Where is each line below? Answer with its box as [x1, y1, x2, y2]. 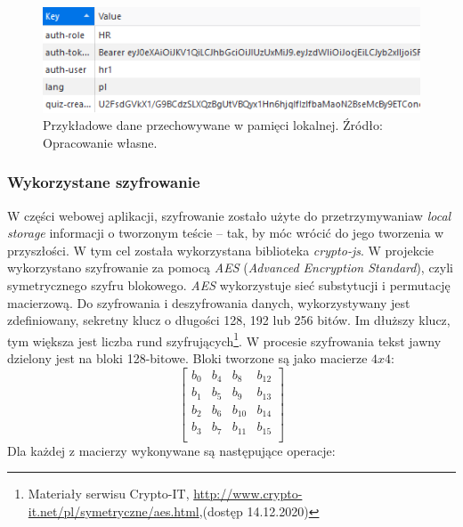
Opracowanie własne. [43, 133, 158, 151]
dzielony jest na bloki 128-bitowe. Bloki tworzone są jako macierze [7, 349, 368, 368]
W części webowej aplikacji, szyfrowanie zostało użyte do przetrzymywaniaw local [7, 206, 451, 224]
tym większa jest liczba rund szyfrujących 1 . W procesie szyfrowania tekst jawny [7, 328, 442, 350]
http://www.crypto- [193, 484, 303, 503]
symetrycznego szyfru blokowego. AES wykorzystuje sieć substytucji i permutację [7, 276, 451, 295]
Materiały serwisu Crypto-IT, [28, 484, 190, 503]
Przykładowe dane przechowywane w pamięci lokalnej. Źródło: [43, 116, 383, 134]
